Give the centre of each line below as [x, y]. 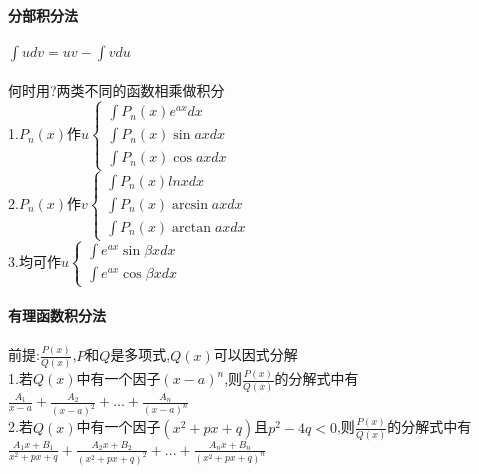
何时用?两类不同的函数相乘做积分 [116, 90]
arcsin [190, 204]
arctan [192, 227]
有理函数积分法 [57, 315]
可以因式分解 [255, 354]
